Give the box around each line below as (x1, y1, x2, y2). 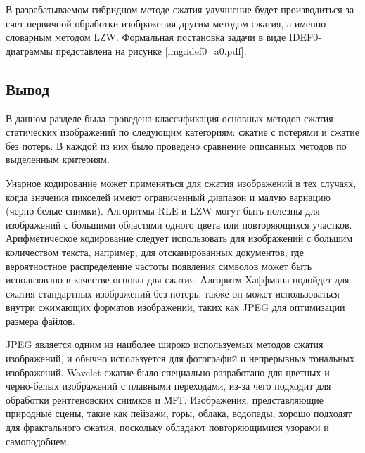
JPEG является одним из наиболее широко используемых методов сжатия (6, 337, 324, 352)
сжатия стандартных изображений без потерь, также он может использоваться (6, 286, 340, 300)
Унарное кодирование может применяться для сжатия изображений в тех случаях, (6, 175, 357, 190)
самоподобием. (6, 433, 70, 448)
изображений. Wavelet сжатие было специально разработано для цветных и (6, 364, 330, 379)
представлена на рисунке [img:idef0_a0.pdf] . (56, 43, 247, 58)
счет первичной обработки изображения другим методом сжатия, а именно (6, 15, 326, 30)
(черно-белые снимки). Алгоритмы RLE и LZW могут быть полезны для (6, 203, 320, 218)
